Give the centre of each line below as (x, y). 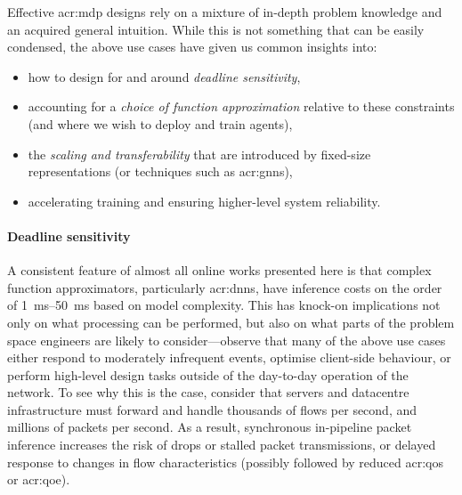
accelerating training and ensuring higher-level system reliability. (204, 201)
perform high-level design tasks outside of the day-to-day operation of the (208, 374)
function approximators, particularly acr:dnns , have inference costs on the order (225, 287)
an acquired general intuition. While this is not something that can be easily (216, 29)
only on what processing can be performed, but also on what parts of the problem (231, 322)
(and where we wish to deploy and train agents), (160, 123)
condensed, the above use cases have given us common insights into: (192, 47)
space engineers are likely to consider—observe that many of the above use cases (227, 340)
